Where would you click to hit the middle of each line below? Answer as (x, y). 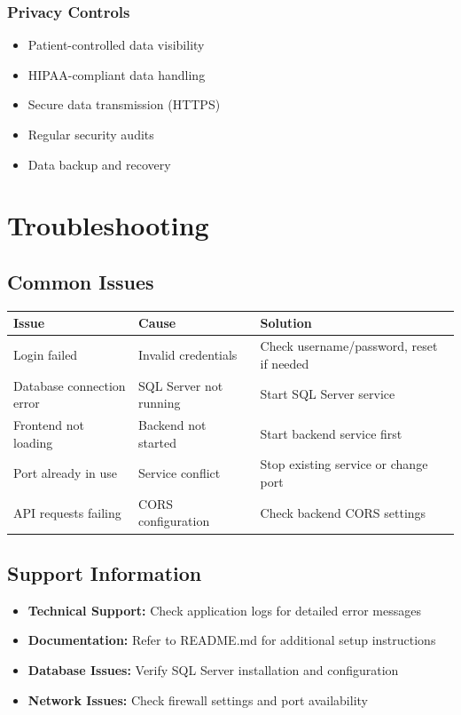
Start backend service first (331, 433)
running (160, 403)
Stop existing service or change (344, 464)
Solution (286, 323)
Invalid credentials (188, 354)
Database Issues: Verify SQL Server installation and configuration (213, 669)
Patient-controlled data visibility (116, 45)
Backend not (172, 424)
